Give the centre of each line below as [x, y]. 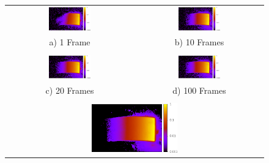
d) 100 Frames [199, 90]
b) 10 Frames [199, 42]
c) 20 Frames [70, 90]
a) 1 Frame [70, 42]
